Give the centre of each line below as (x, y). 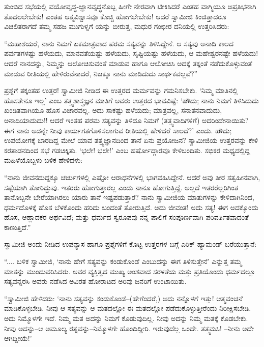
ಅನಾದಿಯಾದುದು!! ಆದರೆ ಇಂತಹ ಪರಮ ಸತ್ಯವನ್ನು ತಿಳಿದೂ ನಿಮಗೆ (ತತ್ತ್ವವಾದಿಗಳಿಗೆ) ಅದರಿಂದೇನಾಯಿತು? (126, 120)
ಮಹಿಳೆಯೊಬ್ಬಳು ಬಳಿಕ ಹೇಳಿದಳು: (43, 160)
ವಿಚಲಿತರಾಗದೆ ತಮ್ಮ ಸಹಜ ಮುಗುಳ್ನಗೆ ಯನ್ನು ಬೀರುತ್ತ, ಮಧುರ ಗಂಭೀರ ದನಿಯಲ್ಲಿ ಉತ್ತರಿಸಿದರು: (117, 26)
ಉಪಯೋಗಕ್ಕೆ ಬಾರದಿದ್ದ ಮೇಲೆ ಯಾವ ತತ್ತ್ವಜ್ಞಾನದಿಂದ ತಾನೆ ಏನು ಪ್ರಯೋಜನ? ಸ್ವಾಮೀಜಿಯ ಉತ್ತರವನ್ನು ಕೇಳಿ (131, 140)
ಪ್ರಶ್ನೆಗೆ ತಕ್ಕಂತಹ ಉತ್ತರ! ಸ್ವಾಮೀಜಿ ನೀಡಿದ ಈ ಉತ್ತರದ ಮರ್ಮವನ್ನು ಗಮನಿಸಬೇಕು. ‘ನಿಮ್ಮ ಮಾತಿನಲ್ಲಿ (121, 90)
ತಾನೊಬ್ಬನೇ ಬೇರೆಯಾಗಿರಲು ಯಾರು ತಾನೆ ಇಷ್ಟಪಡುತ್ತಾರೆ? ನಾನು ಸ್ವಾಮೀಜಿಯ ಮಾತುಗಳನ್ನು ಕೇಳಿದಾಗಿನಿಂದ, (129, 197)
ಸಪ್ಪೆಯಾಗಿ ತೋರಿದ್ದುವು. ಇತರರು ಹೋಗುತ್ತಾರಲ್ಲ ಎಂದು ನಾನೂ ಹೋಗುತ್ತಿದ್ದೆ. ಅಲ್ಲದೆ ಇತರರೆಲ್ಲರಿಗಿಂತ (121, 187)
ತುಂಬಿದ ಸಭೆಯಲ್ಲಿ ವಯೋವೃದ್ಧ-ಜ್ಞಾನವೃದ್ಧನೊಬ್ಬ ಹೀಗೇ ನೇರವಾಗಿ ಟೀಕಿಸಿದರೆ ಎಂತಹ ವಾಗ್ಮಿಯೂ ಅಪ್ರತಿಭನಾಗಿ (130, 6)
